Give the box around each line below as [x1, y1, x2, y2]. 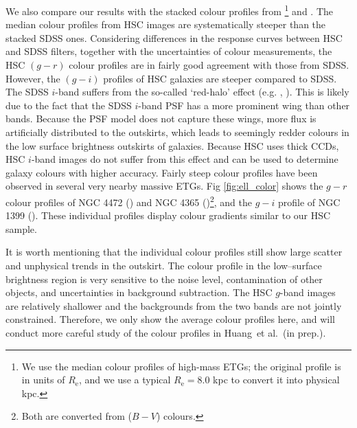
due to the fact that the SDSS [5, 98, 132, 112]
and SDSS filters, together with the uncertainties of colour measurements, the [5, 44, 332, 58]
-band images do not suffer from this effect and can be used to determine [31, 152, 338, 166]
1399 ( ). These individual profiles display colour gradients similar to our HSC [5, 208, 331, 223]
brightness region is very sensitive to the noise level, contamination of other [5, 271, 323, 286]
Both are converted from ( [21, 409, 132, 423]
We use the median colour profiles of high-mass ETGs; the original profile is [21, 359, 341, 373]
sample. [5, 221, 37, 236]
